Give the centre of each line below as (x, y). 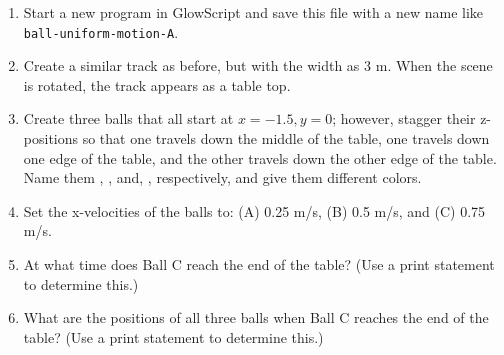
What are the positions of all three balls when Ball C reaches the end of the (256, 317)
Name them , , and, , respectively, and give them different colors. (222, 177)
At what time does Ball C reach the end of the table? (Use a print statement (259, 264)
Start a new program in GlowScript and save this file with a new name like (253, 12)
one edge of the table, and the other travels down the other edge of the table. (260, 157)
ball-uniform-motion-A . (101, 31)
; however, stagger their (404, 118)
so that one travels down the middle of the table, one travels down (286, 138)
